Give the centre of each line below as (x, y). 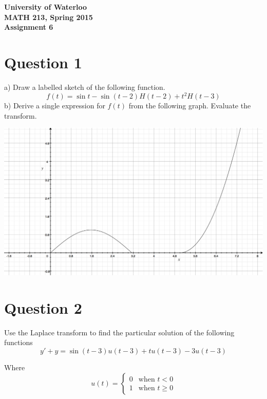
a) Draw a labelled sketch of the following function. (85, 87)
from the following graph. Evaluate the (190, 105)
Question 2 (43, 307)
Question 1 (43, 62)
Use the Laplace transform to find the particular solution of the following (119, 332)
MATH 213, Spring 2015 (49, 17)
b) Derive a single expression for (55, 105)
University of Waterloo (46, 7)
